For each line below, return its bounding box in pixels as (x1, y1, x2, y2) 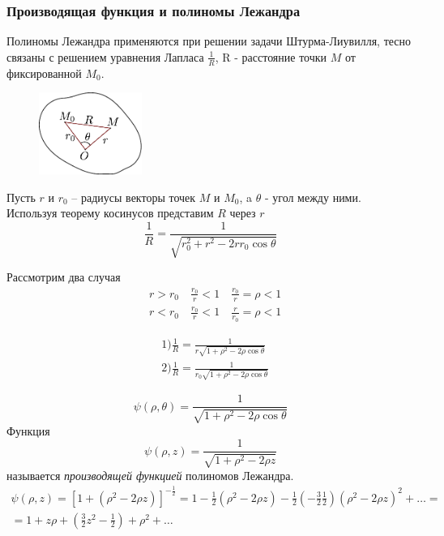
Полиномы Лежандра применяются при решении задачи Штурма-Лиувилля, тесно (6, 32, 412, 49)
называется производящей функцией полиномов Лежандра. (6, 466, 294, 483)
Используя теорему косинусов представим (6, 204, 214, 221)
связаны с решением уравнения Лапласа (6, 48, 204, 65)
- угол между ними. (264, 188, 361, 205)
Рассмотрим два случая (6, 268, 121, 285)
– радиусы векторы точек (71, 188, 196, 205)
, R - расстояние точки (215, 48, 327, 65)
